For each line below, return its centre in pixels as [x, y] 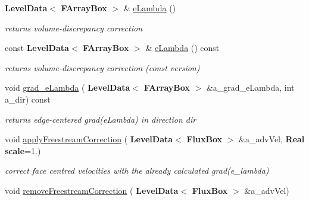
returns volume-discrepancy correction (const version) [102, 67]
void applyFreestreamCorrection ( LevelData [89, 139]
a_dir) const [28, 99]
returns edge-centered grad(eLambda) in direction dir [101, 119]
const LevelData [37, 48]
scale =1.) [23, 150]
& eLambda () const [182, 48]
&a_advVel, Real [271, 139]
